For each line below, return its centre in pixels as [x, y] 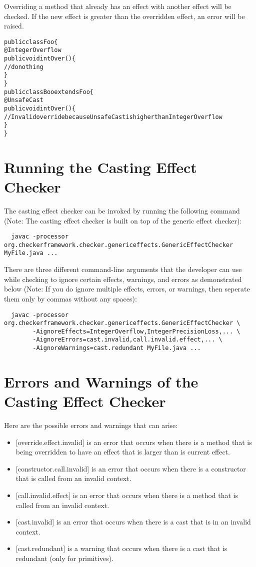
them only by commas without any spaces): [70, 298]
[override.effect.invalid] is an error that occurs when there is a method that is [134, 442]
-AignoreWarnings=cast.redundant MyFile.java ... [117, 348]
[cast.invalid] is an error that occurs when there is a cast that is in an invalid [133, 522]
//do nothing [24, 67]
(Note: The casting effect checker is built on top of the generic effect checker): [123, 220]
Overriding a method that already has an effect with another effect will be [118, 6]
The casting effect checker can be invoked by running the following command [122, 210]
